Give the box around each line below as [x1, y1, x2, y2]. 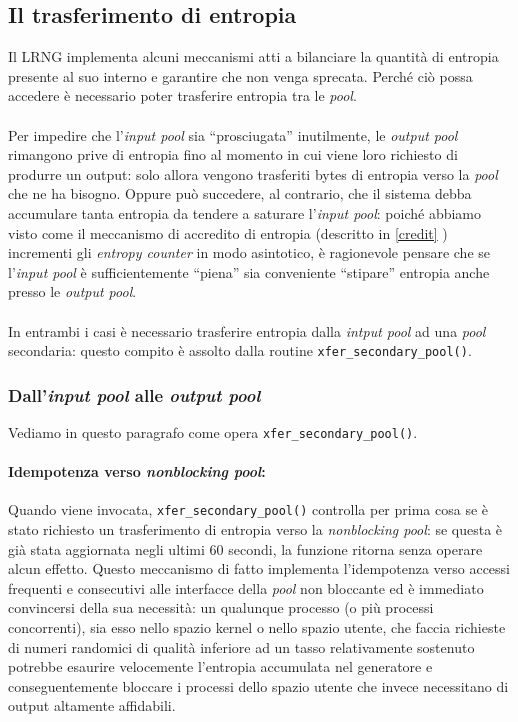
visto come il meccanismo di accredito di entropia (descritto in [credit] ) [8, 222, 448, 243]
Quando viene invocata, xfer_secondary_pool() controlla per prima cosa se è [8, 499, 488, 520]
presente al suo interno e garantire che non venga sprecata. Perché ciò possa [8, 65, 473, 86]
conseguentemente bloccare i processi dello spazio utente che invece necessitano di [8, 675, 509, 696]
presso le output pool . [8, 281, 137, 302]
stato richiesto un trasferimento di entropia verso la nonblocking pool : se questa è [8, 519, 503, 540]
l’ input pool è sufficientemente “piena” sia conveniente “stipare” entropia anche [8, 261, 490, 282]
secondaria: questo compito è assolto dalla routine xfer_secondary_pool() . [8, 340, 472, 361]
